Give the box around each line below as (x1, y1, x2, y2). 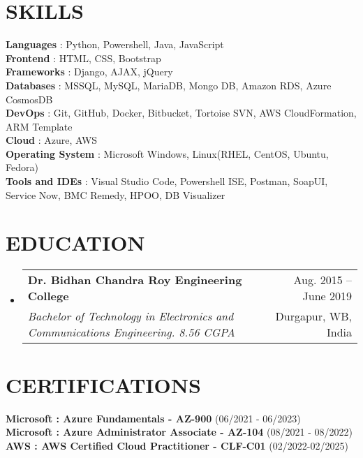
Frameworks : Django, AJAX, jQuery (6, 64, 173, 79)
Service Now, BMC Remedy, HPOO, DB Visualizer (6, 187, 225, 202)
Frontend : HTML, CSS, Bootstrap (6, 50, 161, 65)
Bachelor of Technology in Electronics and (27, 308, 234, 325)
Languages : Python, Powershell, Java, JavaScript (6, 37, 224, 52)
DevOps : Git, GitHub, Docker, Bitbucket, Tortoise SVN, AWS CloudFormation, (6, 105, 357, 120)
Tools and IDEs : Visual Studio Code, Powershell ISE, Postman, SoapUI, (6, 174, 328, 189)
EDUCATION (6, 228, 145, 257)
